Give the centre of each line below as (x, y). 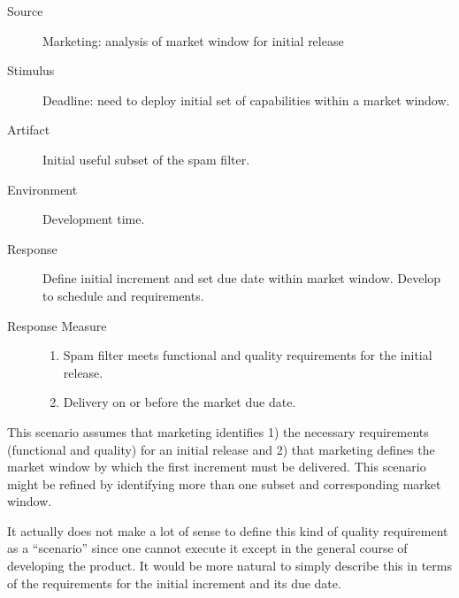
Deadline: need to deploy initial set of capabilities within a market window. (246, 100)
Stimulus (31, 70)
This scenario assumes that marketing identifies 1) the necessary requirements (218, 431)
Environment (42, 189)
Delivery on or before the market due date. (180, 402)
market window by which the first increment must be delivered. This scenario (217, 467)
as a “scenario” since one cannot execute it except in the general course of (207, 548)
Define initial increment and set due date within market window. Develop (242, 278)
